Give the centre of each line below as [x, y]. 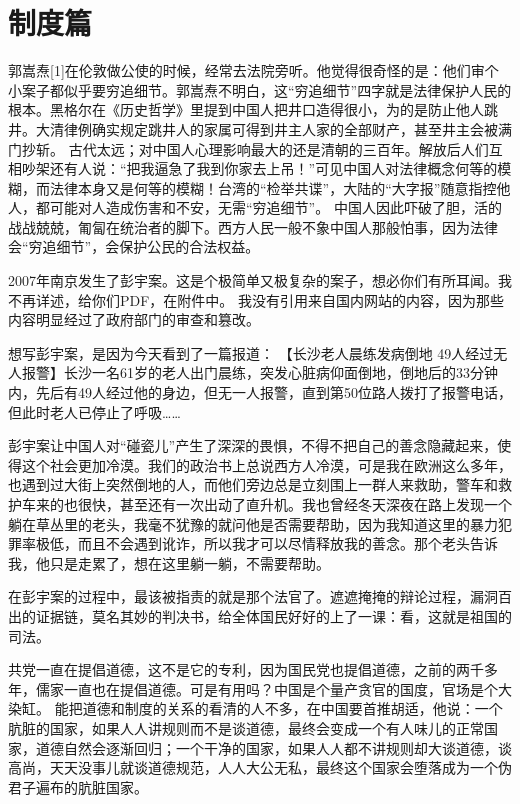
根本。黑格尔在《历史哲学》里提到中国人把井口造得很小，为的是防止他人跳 [253, 109]
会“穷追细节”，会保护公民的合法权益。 [134, 246]
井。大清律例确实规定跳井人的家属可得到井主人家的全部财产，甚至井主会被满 [260, 128]
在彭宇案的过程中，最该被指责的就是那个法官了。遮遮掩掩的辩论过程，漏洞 [253, 596]
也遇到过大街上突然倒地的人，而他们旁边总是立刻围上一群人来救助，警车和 [253, 484]
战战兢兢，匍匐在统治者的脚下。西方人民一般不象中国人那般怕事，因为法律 [253, 226]
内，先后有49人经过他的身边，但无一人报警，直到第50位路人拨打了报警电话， [260, 392]
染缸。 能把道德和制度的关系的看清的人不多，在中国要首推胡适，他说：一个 [255, 708]
